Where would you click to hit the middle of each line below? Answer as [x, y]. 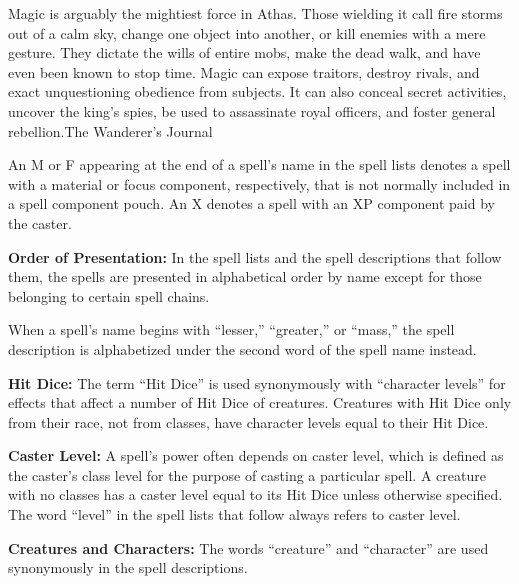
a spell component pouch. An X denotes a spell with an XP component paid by [251, 203]
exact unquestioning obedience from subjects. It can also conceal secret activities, [257, 91]
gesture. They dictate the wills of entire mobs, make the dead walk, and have [244, 52]
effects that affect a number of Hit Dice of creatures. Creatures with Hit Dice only [260, 402]
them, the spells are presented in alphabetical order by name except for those [245, 276]
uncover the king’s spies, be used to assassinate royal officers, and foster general [252, 110]
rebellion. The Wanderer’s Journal [110, 130]
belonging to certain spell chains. [109, 295]
